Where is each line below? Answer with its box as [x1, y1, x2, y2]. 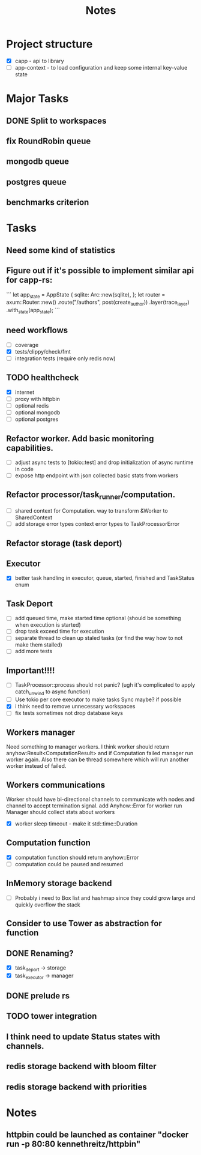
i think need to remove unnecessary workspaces [14, 703, 136, 710]
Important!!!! [6, 665, 55, 675]
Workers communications [6, 780, 106, 790]
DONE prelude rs [6, 991, 70, 1001]
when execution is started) [14, 621, 81, 629]
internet [14, 388, 35, 396]
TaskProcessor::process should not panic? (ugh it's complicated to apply [14, 681, 196, 689]
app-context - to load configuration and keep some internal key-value [14, 64, 188, 71]
